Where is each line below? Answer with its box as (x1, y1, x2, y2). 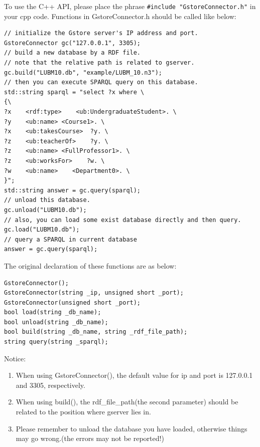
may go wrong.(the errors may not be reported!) (16, 433, 164, 443)
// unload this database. (4, 196, 90, 204)
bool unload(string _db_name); (4, 318, 108, 326)
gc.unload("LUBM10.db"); (4, 206, 87, 213)
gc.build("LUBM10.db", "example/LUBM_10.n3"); (4, 69, 162, 76)
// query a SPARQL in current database (4, 236, 137, 243)
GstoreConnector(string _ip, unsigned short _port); (4, 289, 184, 297)
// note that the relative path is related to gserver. (4, 59, 195, 67)
